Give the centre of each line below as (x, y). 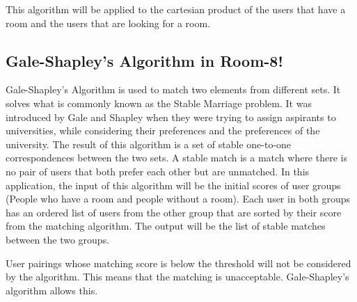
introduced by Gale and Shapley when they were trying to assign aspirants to (171, 117)
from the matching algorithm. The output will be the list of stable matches (166, 226)
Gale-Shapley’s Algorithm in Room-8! (144, 60)
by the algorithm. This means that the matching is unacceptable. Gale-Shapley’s (177, 277)
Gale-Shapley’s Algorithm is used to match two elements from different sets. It (173, 89)
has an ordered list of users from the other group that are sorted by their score (174, 212)
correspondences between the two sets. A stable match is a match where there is (176, 158)
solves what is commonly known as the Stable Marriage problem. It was (159, 103)
